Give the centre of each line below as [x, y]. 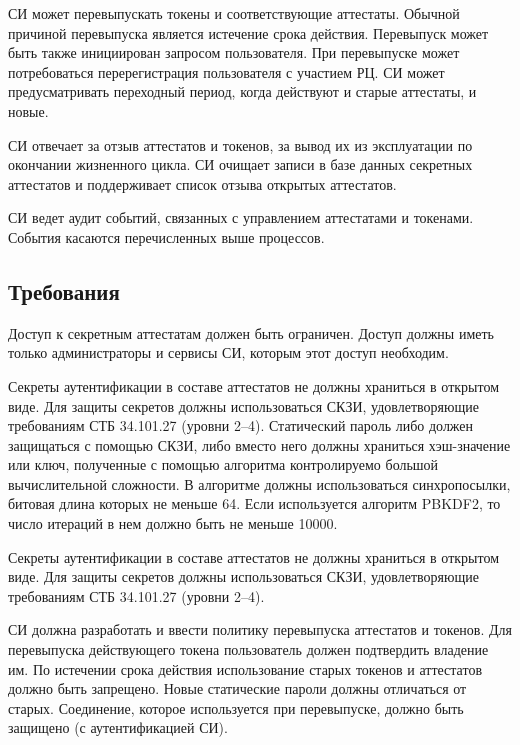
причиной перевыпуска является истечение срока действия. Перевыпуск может [248, 32]
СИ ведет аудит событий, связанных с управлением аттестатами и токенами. [241, 217]
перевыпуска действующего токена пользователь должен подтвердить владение [248, 649]
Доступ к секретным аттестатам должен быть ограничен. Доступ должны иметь [251, 332]
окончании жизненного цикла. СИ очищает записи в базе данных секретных [240, 164]
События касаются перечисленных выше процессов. [166, 236]
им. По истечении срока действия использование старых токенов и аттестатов [245, 668]
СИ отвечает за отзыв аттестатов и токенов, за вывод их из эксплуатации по [240, 144]
